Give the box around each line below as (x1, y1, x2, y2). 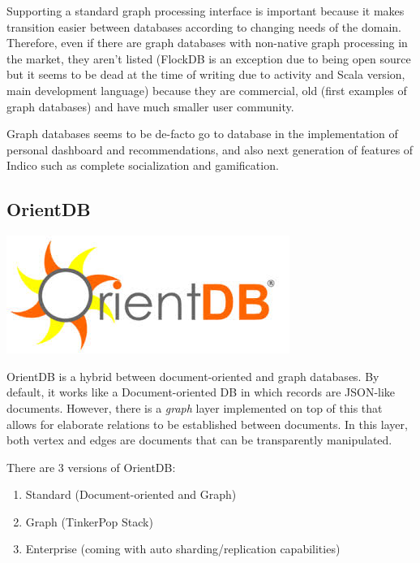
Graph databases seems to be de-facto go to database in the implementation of (6, 125, 398, 142)
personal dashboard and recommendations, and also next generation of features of (6, 141, 414, 158)
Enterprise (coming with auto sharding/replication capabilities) (25, 540, 341, 557)
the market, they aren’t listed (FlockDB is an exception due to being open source (6, 50, 411, 67)
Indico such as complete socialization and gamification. (6, 157, 279, 174)
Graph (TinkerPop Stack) (25, 513, 153, 530)
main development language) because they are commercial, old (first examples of (6, 81, 407, 98)
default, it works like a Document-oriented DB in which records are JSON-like (6, 383, 396, 401)
